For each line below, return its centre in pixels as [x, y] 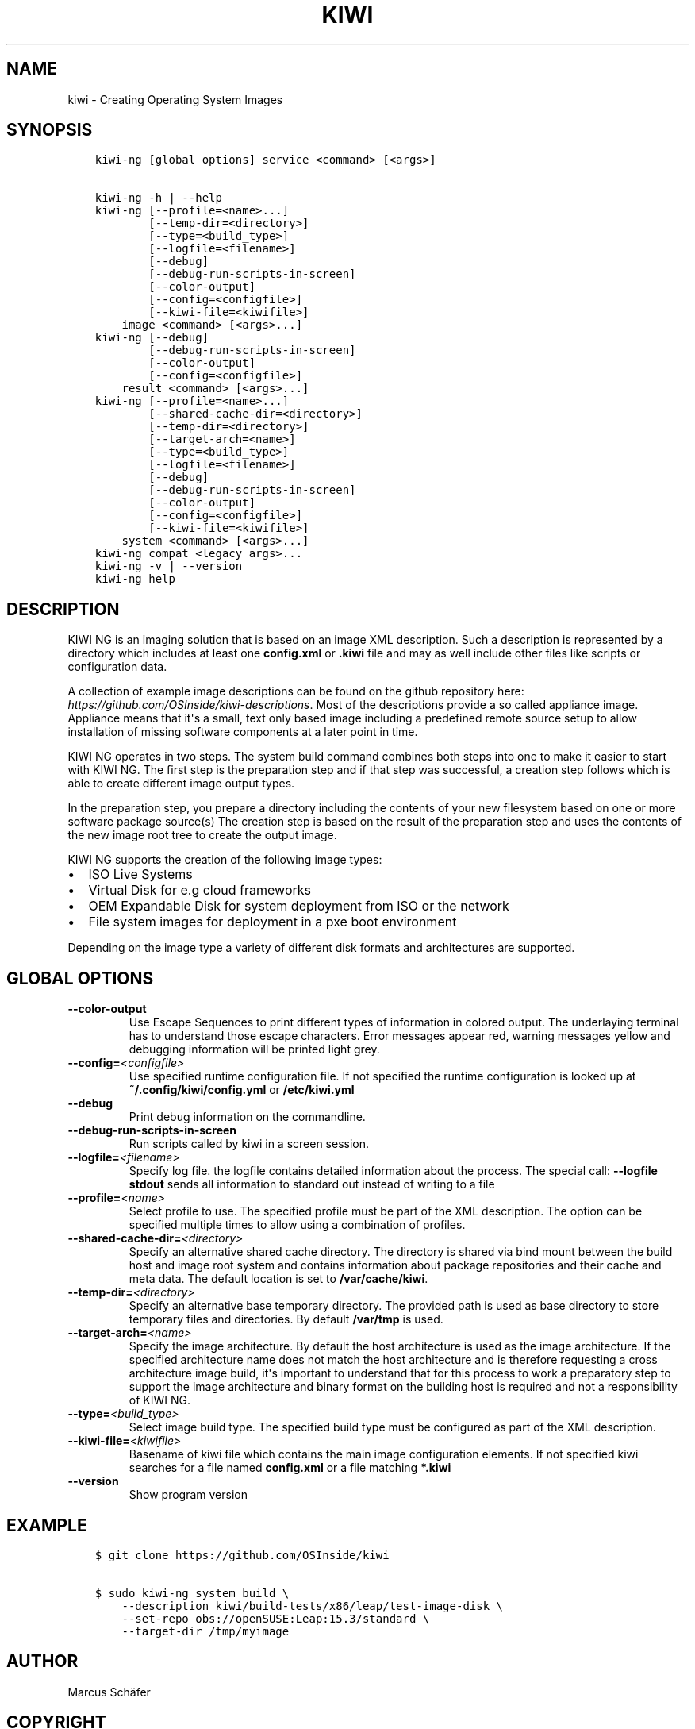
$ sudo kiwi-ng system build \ [192, 1593]
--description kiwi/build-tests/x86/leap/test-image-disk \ [312, 1606]
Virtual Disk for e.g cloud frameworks [200, 890]
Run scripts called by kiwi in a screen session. [249, 1144]
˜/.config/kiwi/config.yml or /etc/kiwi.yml [242, 1090]
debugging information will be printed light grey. [254, 1049]
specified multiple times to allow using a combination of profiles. [297, 1225]
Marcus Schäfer [109, 1692]
